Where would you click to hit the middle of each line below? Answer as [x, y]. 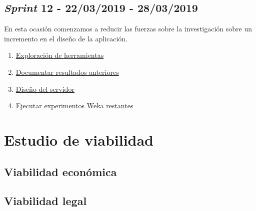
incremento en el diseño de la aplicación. [66, 38]
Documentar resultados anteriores [67, 72]
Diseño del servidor [45, 89]
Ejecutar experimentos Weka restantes [74, 105]
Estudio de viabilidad [79, 139]
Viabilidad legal [45, 201]
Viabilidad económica [60, 171]
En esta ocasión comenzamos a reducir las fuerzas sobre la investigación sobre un [128, 29]
